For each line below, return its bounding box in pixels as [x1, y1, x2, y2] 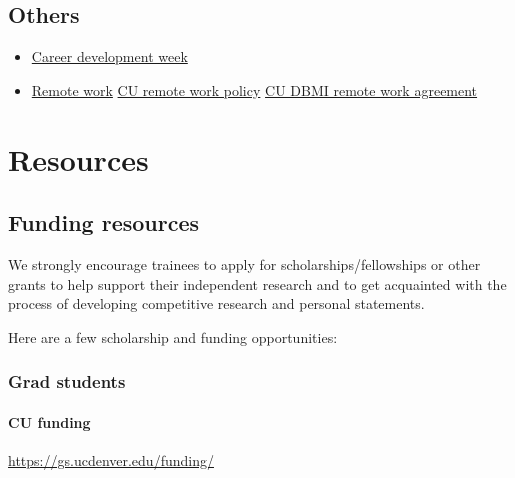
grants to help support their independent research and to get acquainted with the [8, 273, 507, 294]
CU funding [8, 411, 91, 432]
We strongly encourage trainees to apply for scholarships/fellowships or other [8, 253, 481, 274]
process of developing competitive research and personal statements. [8, 293, 425, 314]
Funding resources [8, 207, 200, 238]
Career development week [31, 46, 188, 67]
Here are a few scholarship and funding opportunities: [8, 326, 338, 347]
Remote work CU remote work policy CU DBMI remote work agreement [31, 79, 478, 100]
